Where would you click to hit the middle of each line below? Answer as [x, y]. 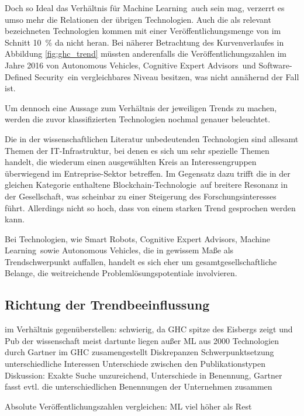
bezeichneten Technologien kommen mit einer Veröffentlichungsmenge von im [143, 31]
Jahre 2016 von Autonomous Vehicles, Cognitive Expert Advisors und [130, 65]
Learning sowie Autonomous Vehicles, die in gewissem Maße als [119, 250]
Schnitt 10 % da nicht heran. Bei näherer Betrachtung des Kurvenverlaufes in [144, 42]
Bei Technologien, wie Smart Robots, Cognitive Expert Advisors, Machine [137, 238]
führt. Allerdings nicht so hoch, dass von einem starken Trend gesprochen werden [150, 207]
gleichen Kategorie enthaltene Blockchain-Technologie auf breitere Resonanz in [146, 185]
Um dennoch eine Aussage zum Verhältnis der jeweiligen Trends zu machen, [141, 107]
